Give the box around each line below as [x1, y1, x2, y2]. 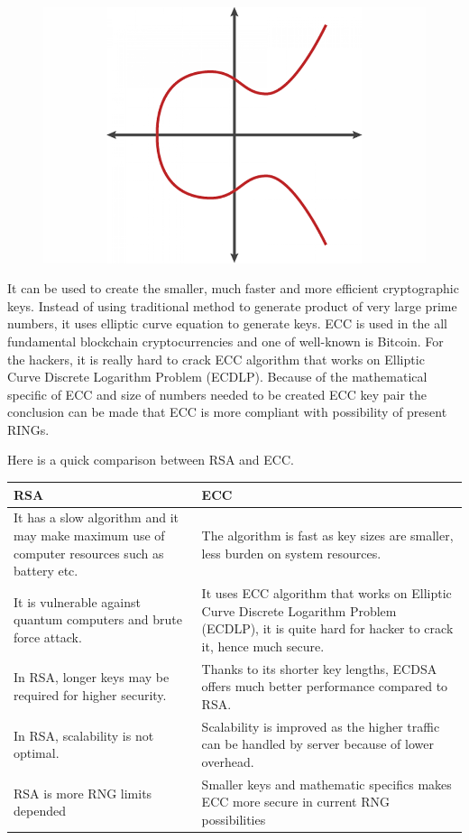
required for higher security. [14, 686, 167, 705]
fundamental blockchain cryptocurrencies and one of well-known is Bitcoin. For [7, 331, 444, 350]
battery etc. [14, 561, 78, 580]
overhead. [201, 752, 254, 771]
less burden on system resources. [201, 543, 382, 562]
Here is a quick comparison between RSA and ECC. [7, 450, 294, 469]
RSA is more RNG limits [14, 783, 152, 802]
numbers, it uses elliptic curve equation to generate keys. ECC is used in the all [7, 314, 448, 333]
